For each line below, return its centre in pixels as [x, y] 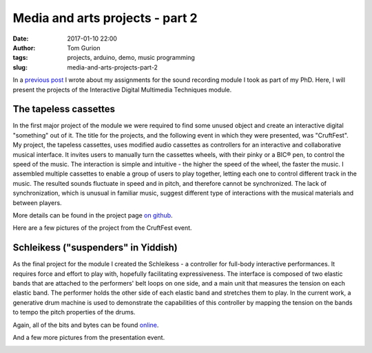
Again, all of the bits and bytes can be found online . [86, 325]
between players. [37, 202]
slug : [20, 67]
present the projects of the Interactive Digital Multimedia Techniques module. [122, 89]
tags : [20, 58]
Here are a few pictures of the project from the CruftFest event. [102, 228]
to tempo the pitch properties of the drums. [74, 312]
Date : [21, 39]
